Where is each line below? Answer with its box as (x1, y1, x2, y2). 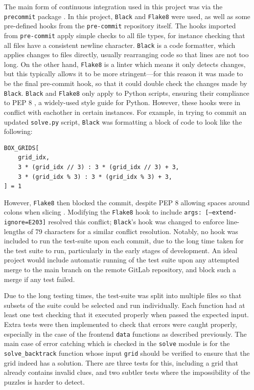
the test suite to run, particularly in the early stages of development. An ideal (4, 245, 237, 255)
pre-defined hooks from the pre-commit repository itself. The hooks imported (4, 21, 236, 31)
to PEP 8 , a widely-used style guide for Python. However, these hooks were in (4, 97, 241, 108)
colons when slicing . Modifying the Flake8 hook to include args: (4, 207, 202, 217)
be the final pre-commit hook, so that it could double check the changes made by (4, 78, 247, 88)
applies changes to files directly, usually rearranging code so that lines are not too (4, 49, 249, 60)
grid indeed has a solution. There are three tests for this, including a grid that (4, 357, 238, 368)
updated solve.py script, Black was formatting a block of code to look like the (4, 116, 242, 127)
